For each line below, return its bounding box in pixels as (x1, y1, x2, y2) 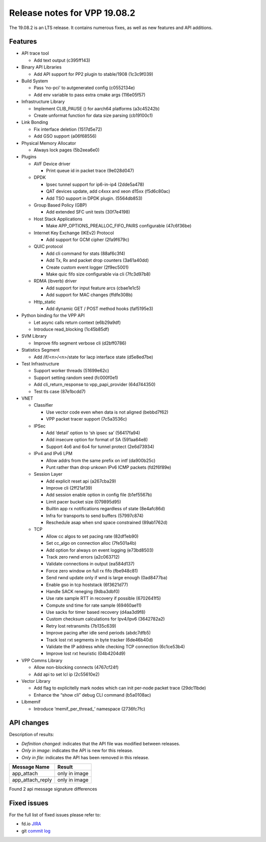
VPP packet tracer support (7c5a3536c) (46, 416, 128, 422)
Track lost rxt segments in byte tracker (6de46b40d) (46, 636, 153, 643)
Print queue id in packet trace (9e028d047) (46, 168, 134, 174)
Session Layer (33, 471, 63, 477)
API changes (9, 719, 49, 727)
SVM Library (21, 333, 47, 339)
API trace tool (21, 50, 49, 56)
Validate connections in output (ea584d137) (46, 561, 135, 567)
